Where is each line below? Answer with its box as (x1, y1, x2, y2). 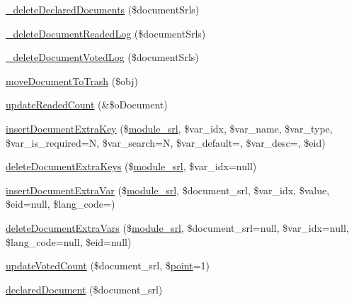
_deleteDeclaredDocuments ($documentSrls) (6, 2, 200, 16)
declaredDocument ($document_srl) (6, 281, 163, 296)
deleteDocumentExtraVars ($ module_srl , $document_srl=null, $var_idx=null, (6, 220, 349, 235)
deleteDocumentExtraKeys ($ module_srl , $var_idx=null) (6, 159, 257, 174)
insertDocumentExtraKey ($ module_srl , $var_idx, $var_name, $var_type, (6, 121, 333, 135)
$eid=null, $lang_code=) (6, 196, 115, 211)
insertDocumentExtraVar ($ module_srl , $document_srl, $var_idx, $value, (6, 182, 330, 197)
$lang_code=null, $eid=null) (6, 234, 132, 249)
